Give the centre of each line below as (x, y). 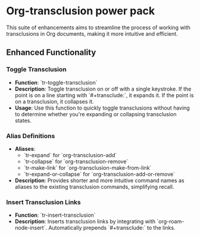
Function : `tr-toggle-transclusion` (56, 82)
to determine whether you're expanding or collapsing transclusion (96, 114)
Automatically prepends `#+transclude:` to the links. (112, 228)
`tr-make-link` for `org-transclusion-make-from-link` (87, 167)
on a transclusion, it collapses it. (54, 101)
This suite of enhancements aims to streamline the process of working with (98, 27)
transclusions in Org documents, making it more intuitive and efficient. (92, 33)
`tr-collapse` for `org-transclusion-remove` (76, 161)
